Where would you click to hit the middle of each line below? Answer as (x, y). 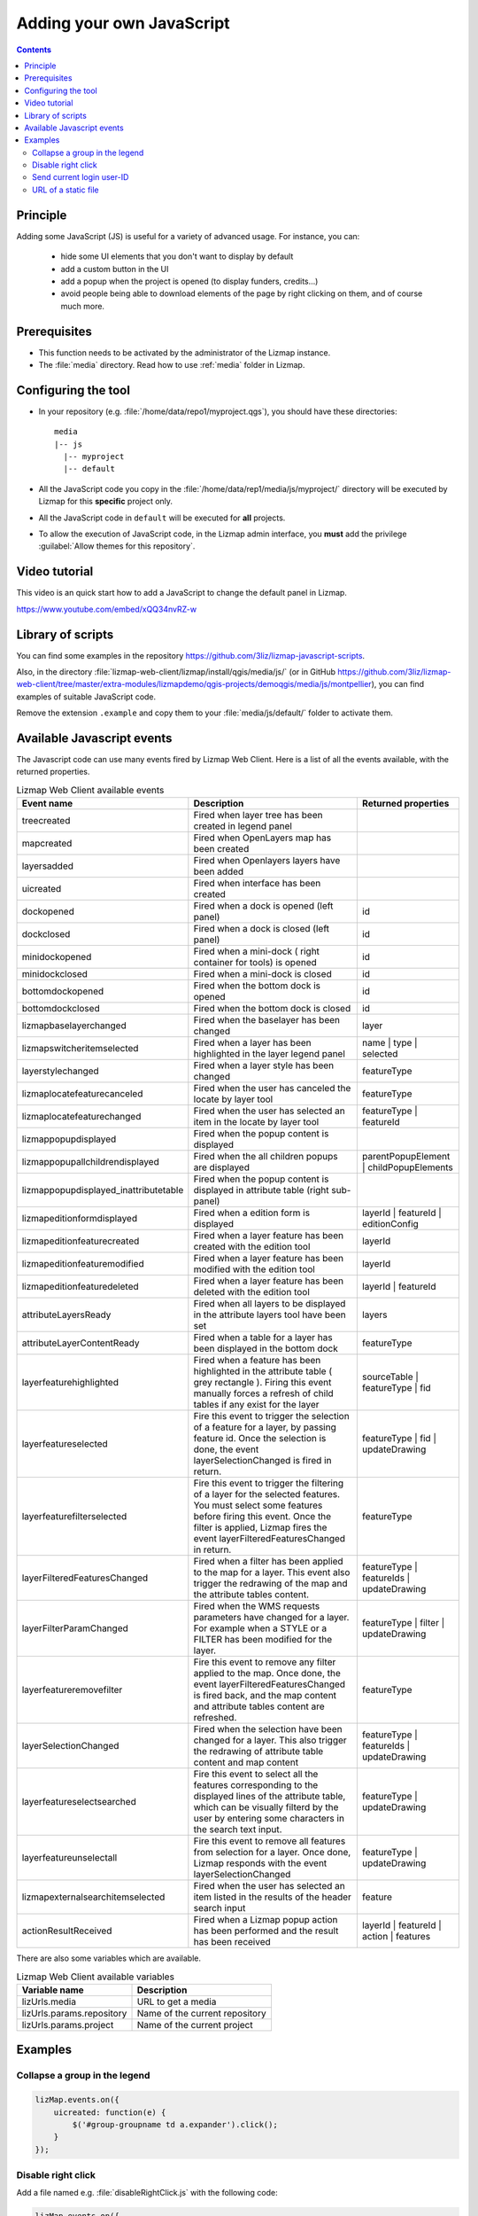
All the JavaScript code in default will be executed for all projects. (162, 518)
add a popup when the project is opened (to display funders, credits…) (189, 281)
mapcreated (47, 844)
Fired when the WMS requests (257, 1606)
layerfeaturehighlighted (70, 1383)
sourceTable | (390, 1377)
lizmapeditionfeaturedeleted (80, 1287)
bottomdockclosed (61, 1009)
